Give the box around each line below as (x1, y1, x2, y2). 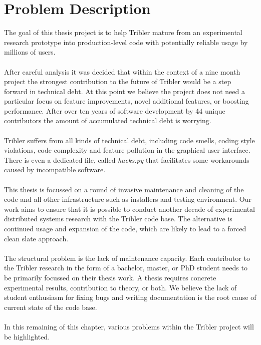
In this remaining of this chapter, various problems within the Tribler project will (4, 321, 254, 331)
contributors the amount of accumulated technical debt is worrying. (4, 115, 211, 126)
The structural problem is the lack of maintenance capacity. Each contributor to (4, 252, 250, 263)
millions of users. (4, 47, 56, 57)
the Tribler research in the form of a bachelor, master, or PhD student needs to (4, 262, 247, 273)
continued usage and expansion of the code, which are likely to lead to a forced (4, 223, 246, 233)
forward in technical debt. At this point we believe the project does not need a (4, 86, 245, 96)
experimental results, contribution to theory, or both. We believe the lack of (4, 282, 237, 292)
